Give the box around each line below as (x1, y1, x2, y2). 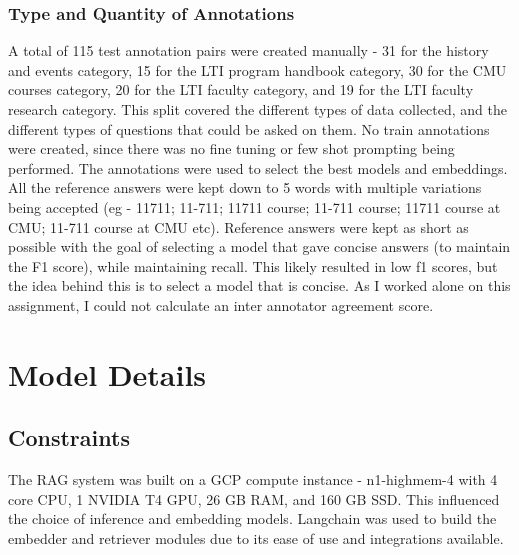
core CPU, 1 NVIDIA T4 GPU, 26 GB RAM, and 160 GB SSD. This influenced (8, 488, 500, 509)
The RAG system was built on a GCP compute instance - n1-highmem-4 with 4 (8, 469, 498, 490)
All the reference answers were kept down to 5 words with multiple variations (8, 177, 482, 198)
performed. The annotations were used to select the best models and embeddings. (8, 157, 508, 178)
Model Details (8, 353, 207, 394)
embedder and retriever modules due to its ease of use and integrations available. (8, 527, 504, 548)
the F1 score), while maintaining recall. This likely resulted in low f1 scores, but (8, 255, 498, 276)
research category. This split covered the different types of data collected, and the (8, 99, 508, 119)
